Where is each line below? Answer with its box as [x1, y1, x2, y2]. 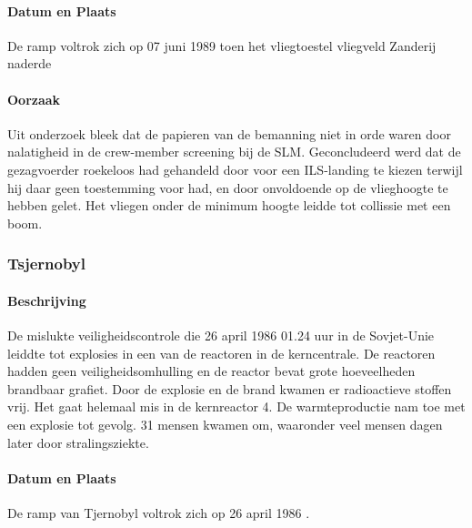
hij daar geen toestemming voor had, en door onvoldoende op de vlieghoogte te [7, 178, 448, 197]
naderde [7, 54, 52, 73]
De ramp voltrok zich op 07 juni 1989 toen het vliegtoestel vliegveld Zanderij [7, 36, 437, 55]
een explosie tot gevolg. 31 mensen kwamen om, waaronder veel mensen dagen [7, 414, 443, 433]
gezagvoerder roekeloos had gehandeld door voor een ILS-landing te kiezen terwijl [7, 159, 463, 178]
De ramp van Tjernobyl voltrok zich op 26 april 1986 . [7, 503, 310, 522]
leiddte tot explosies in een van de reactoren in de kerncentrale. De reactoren [7, 343, 436, 362]
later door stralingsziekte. [7, 432, 149, 452]
